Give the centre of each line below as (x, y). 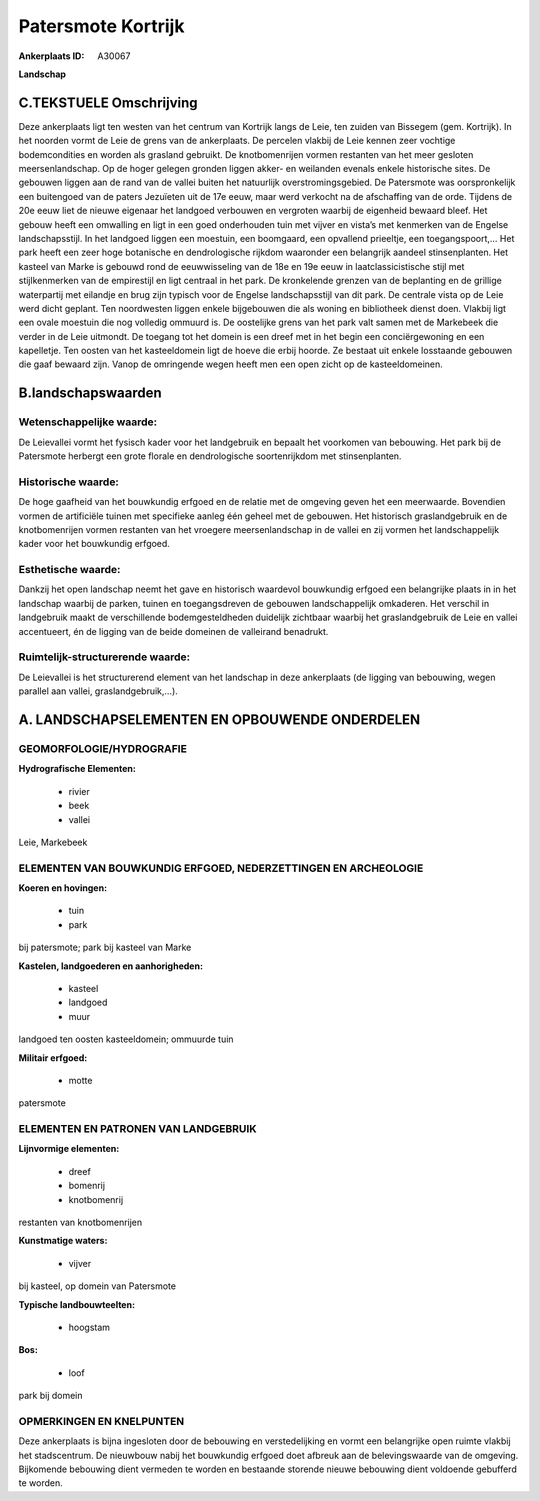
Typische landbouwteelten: (76, 1304)
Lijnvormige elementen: (69, 1149)
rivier (79, 791)
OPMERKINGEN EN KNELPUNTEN (101, 1421)
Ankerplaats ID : (51, 56)
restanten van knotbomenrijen (80, 1222)
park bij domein (51, 1396)
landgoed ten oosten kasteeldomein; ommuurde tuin (126, 1039)
